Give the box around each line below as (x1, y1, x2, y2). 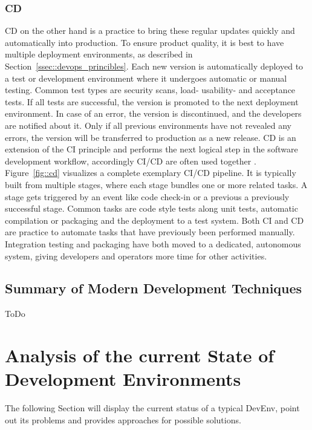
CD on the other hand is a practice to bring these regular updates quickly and (5, 24, 295, 37)
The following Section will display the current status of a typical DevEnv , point (5, 402, 300, 414)
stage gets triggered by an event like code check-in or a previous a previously (5, 190, 290, 203)
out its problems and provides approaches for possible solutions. (5, 413, 241, 426)
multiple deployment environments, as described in (5, 48, 193, 60)
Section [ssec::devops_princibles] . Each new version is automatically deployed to (5, 60, 304, 72)
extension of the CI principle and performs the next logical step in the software (5, 143, 298, 155)
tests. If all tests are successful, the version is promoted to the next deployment (5, 95, 299, 108)
